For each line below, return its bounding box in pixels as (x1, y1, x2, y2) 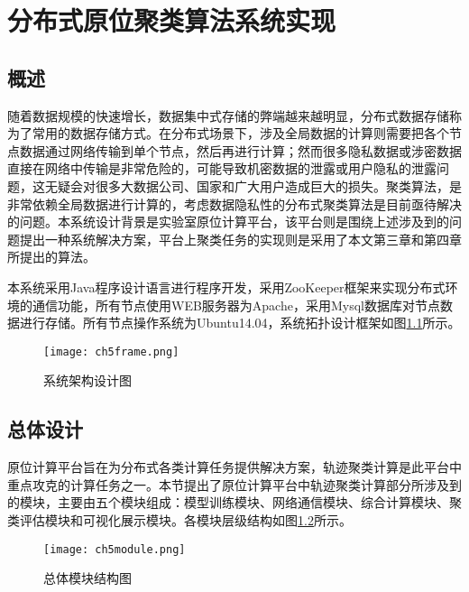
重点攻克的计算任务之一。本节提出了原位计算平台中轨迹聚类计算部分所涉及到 (7, 475, 462, 494)
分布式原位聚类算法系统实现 (7, 2, 336, 39)
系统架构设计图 (43, 371, 132, 390)
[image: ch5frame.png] (43, 345, 179, 358)
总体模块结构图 (43, 569, 132, 587)
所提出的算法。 (7, 247, 96, 266)
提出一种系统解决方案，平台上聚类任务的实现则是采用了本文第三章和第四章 (19, 229, 462, 248)
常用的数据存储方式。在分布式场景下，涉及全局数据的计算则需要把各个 (32, 124, 449, 143)
